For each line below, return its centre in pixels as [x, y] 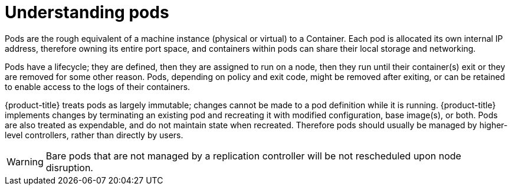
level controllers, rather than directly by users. [94, 135]
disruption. [69, 167]
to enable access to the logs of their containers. [98, 86]
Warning [25, 161]
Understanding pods [87, 12]
